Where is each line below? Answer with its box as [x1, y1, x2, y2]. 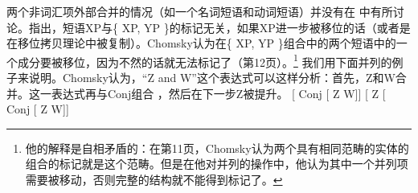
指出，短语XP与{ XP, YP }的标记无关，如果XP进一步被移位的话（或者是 [29, 18, 411, 35]
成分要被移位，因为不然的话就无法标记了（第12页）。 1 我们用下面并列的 [17, 51, 392, 70]
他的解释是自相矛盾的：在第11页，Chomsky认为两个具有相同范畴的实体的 [25, 139, 409, 156]
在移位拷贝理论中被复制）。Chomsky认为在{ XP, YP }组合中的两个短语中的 [6, 35, 396, 51]
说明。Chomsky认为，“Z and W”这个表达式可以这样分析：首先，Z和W [28, 69, 395, 86]
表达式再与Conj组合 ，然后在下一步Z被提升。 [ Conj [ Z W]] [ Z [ [51, 84, 386, 101]
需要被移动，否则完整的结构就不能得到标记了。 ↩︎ [25, 171, 283, 187]
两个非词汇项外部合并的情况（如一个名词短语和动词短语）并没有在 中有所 [6, 3, 393, 19]
